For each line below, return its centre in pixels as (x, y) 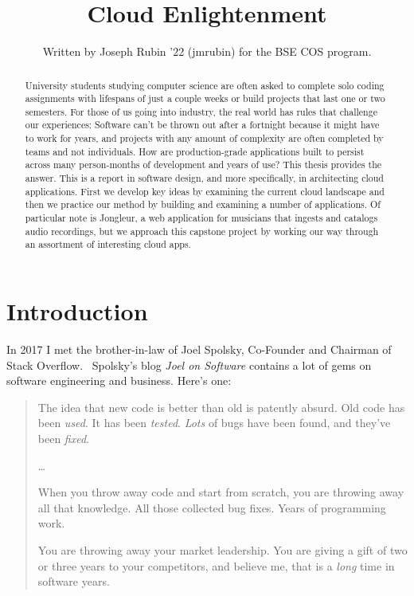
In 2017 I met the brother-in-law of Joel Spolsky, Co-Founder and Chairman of (199, 349)
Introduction (77, 311)
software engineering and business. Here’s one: (119, 380)
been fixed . (64, 438)
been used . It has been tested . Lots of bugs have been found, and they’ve (214, 423)
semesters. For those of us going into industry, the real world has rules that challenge (201, 111)
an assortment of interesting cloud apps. (108, 244)
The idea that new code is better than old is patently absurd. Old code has (221, 407)
